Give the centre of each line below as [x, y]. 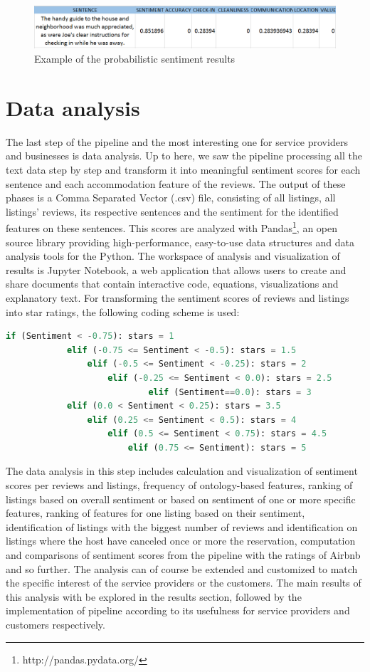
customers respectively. [55, 625]
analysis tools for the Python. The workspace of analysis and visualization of [173, 256]
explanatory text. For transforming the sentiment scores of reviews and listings [178, 297]
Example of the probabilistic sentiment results [135, 59]
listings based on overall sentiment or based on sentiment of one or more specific [181, 499]
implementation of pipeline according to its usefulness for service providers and [178, 610]
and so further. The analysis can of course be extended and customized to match [182, 568]
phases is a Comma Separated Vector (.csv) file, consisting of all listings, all [171, 198]
